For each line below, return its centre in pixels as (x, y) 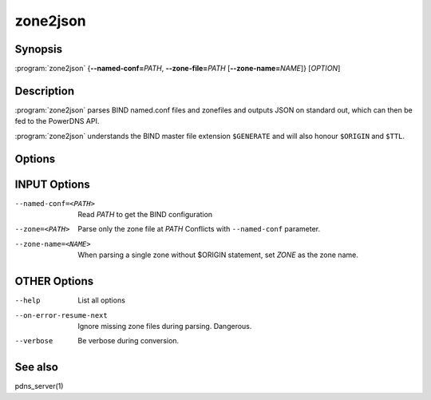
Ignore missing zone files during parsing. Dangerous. (165, 326)
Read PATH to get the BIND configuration (145, 215)
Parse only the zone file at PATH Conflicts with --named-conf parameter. (199, 229)
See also (37, 367)
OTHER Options (54, 281)
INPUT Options (53, 184)
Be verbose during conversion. (129, 341)
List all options (101, 300)
